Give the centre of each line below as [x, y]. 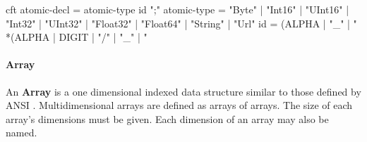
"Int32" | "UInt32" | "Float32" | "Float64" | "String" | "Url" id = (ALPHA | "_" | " [181, 23]
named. [22, 133]
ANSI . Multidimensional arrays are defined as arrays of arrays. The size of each [179, 105]
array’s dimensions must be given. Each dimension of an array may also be [167, 118]
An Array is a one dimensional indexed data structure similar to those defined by [183, 91]
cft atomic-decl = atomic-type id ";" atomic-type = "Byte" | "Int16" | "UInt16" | [178, 9]
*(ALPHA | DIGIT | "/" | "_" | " [77, 37]
